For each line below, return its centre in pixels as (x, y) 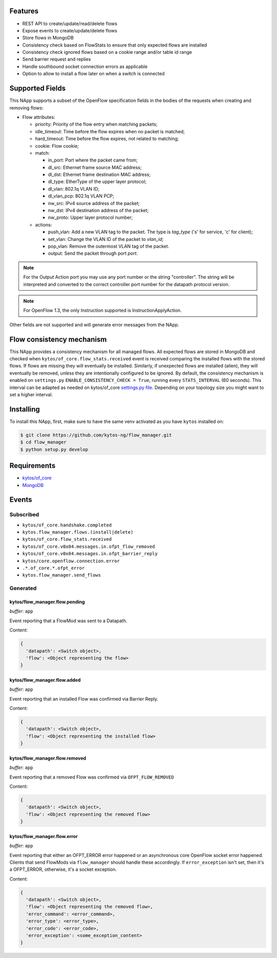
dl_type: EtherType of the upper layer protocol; (97, 181)
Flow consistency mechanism (58, 339)
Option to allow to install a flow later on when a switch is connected (94, 74)
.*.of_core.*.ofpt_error (53, 568)
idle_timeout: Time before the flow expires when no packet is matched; (110, 131)
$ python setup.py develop (54, 449)
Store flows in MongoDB (48, 38)
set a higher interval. (31, 394)
